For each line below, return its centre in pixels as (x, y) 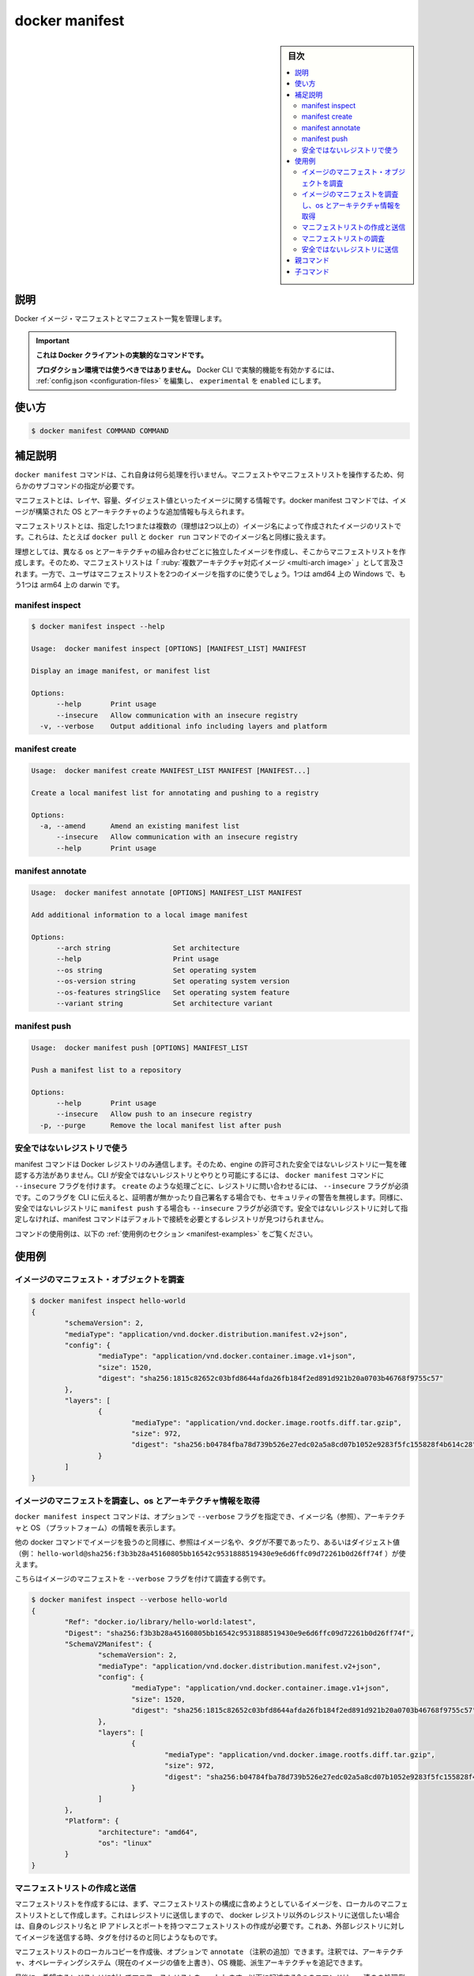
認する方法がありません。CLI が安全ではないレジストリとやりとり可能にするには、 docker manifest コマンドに (199, 1175)
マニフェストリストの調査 (343, 238)
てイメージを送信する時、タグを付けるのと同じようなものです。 (118, 1937)
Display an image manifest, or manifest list (121, 671)
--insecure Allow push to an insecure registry (154, 1114)
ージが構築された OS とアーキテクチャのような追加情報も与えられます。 (132, 511)
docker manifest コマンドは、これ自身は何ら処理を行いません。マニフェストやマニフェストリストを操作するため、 (206, 475)
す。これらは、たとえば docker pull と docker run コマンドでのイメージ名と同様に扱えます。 (172, 537)
